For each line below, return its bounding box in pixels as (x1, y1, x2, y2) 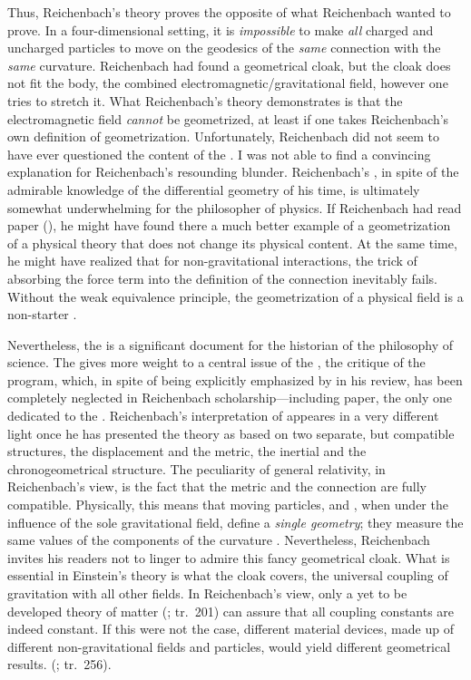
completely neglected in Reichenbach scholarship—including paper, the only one (7, 388, 453, 407)
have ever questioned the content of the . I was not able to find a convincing (7, 144, 431, 163)
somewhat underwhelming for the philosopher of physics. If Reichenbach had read (7, 198, 462, 217)
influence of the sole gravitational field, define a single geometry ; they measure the (7, 512, 464, 531)
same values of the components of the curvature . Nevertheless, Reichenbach (7, 530, 430, 549)
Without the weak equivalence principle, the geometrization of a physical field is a (7, 287, 464, 306)
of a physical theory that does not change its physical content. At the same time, (7, 233, 457, 252)
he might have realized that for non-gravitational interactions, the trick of (7, 251, 417, 270)
